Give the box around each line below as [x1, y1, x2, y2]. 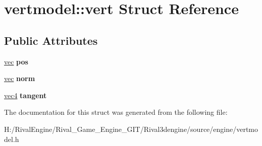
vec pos [4, 56, 28, 66]
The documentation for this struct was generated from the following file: [4, 107, 228, 117]
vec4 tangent [4, 90, 47, 100]
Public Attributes [4, 32, 98, 48]
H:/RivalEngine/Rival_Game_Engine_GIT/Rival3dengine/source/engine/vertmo [4, 123, 258, 134]
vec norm [4, 73, 35, 84]
